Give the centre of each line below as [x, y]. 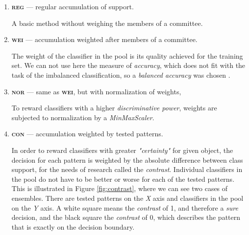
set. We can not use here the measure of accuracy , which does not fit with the [128, 65]
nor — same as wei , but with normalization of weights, [96, 91]
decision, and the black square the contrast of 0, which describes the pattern [126, 217]
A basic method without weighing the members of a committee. [107, 23]
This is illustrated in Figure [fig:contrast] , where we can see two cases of [120, 188]
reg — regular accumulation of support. [73, 6]
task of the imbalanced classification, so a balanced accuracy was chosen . [121, 75]
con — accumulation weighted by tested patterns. [87, 134]
